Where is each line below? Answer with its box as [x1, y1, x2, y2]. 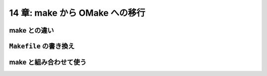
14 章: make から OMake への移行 [9, 7, 145, 18]
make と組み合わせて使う [9, 58, 87, 66]
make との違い [9, 26, 54, 35]
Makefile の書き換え [9, 42, 75, 50]
